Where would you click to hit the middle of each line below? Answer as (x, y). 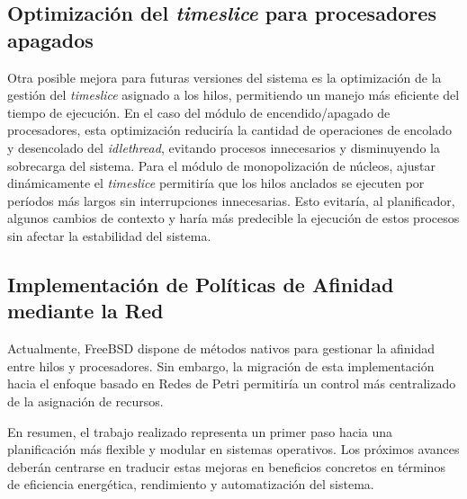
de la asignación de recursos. (85, 401)
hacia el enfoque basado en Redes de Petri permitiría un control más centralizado (232, 383)
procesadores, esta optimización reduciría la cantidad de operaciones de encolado (229, 130)
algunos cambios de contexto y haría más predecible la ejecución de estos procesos (233, 218)
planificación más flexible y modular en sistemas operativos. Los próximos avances (233, 449)
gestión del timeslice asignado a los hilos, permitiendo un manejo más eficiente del (233, 95)
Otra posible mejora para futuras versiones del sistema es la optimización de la (225, 77)
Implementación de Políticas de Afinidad (201, 284)
